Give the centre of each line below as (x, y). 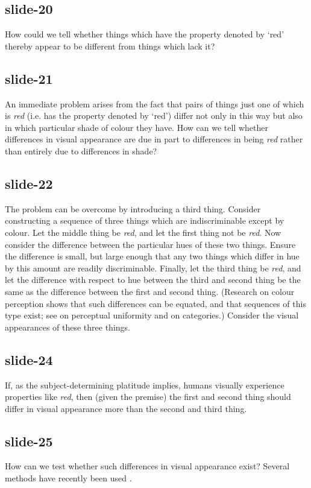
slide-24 (29, 359)
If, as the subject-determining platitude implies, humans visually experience (145, 385)
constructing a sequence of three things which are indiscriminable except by (145, 220)
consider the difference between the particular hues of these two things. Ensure (150, 244)
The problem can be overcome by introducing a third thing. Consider (133, 208)
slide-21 (29, 78)
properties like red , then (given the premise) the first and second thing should (148, 397)
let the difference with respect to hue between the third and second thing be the (153, 280)
